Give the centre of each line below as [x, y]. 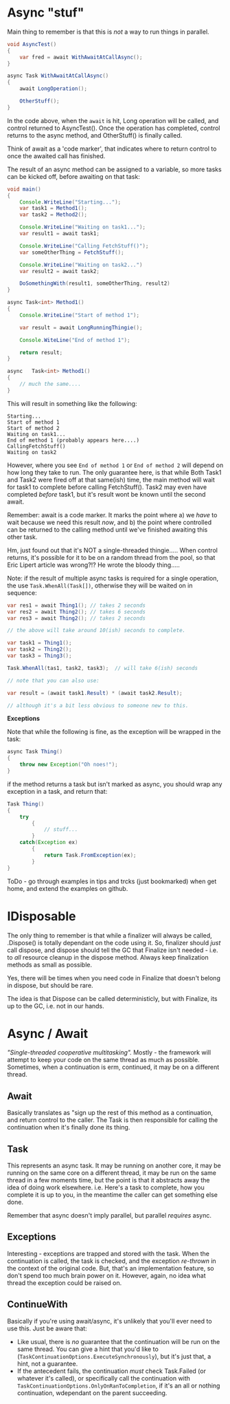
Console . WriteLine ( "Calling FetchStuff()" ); [84, 246]
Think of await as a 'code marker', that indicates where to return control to [112, 149]
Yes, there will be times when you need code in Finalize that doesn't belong [114, 978]
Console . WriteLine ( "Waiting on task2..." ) [81, 265]
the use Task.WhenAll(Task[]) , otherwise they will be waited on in [100, 585]
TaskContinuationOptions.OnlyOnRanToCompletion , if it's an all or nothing [118, 1385]
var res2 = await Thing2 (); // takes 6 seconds [77, 612]
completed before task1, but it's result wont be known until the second [106, 494]
